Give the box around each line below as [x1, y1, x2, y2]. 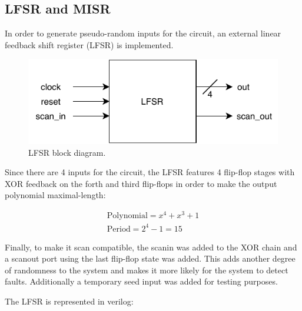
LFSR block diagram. [28, 146, 106, 158]
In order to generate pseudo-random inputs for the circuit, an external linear [5, 27, 281, 39]
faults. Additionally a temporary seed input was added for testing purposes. [5, 275, 278, 287]
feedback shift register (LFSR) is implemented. [5, 38, 174, 51]
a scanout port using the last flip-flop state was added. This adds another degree [5, 252, 296, 265]
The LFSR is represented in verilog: [5, 295, 134, 307]
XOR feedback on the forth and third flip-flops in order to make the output [5, 177, 277, 189]
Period [107, 225, 131, 233]
